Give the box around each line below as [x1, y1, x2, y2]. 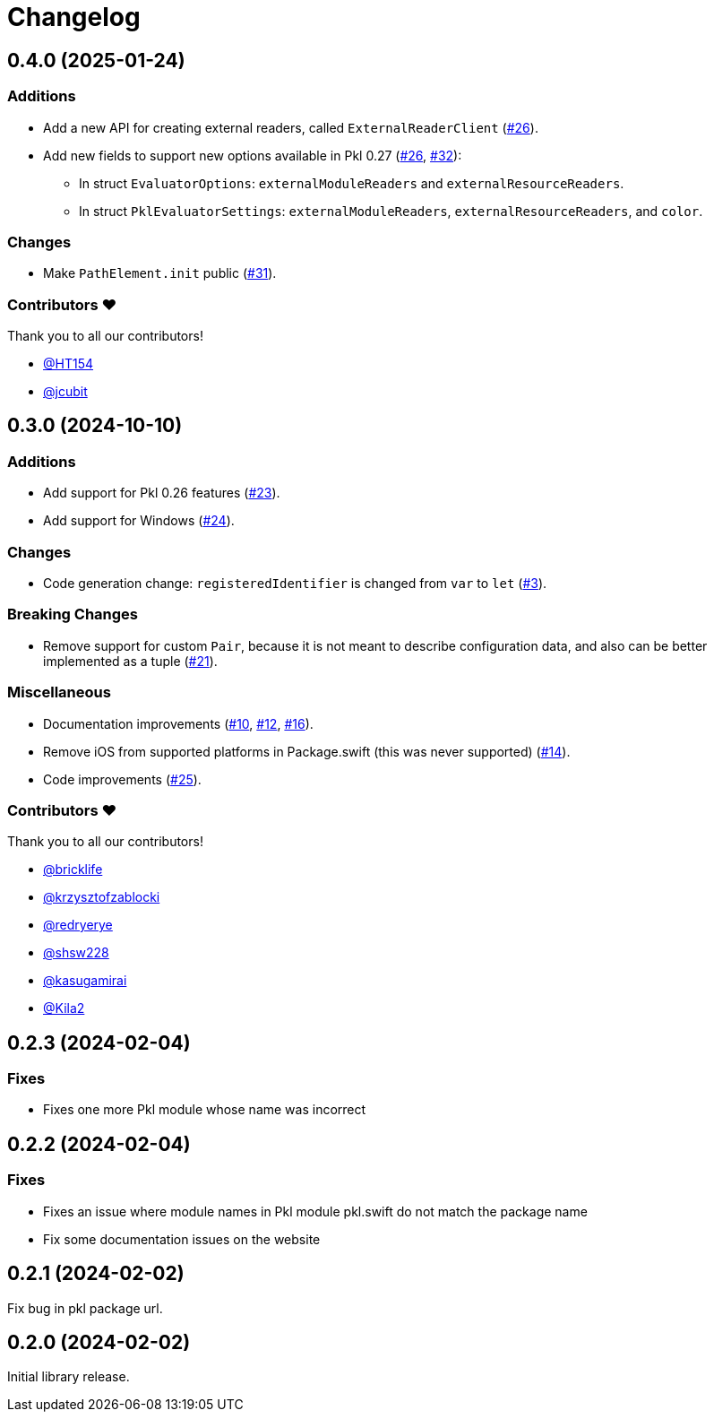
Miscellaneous [7, 683, 111, 702]
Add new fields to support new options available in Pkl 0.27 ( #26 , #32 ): [43, 147, 462, 163]
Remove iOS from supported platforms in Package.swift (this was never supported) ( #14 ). [43, 743, 571, 759]
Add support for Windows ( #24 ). [43, 513, 235, 529]
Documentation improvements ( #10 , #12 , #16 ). [43, 715, 314, 731]
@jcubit [43, 384, 88, 400]
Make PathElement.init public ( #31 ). [43, 265, 277, 281]
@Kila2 [43, 1000, 85, 1017]
